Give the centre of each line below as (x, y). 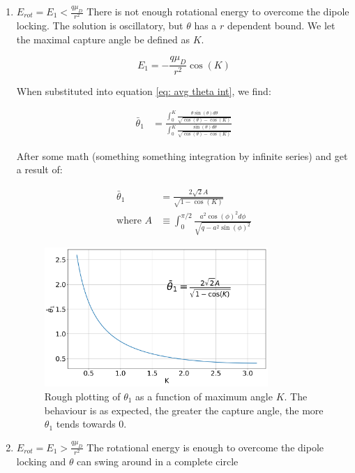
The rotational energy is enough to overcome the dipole (205, 447)
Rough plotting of (82, 396)
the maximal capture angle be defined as (103, 39)
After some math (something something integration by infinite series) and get (182, 155)
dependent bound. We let (281, 26)
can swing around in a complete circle (158, 461)
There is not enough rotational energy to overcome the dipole (218, 11)
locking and (41, 461)
